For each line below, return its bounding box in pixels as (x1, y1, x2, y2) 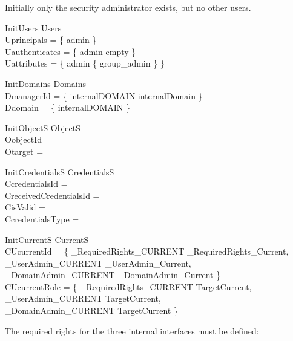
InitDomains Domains (5, 77, 86, 89)
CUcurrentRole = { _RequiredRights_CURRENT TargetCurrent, (5, 280, 252, 293)
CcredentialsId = (5, 177, 68, 190)
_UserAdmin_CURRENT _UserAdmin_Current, (5, 256, 191, 269)
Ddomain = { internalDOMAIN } (5, 101, 130, 114)
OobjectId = (5, 133, 51, 146)
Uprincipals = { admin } (5, 33, 97, 46)
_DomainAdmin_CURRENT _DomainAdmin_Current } (5, 268, 221, 281)
